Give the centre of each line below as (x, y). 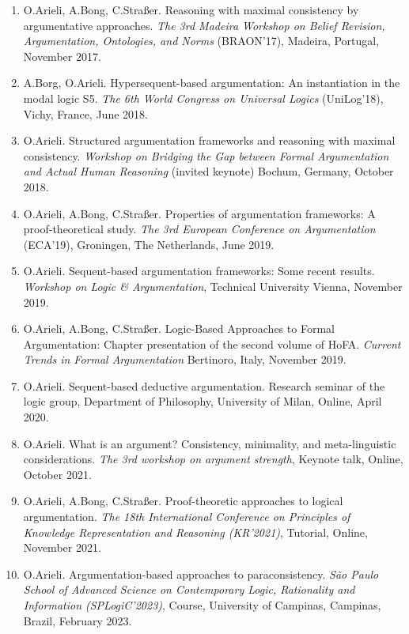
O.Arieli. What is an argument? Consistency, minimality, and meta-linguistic (210, 443)
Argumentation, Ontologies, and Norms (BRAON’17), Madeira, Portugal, (201, 41)
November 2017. (62, 56)
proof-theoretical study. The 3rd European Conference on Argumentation (199, 229)
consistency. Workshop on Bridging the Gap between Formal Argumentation (206, 155)
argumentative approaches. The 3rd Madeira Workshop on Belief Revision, (204, 25)
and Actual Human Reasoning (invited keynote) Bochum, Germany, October (208, 171)
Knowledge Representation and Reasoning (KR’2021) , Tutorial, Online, (195, 532)
